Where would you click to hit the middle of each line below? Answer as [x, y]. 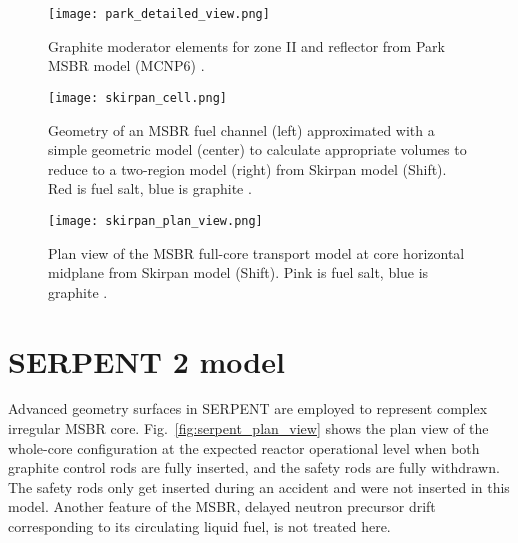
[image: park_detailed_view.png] [159, 14]
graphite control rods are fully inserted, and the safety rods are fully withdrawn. [254, 467]
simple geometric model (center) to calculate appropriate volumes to [257, 149]
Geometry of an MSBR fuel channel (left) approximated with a [241, 129]
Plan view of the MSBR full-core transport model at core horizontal [256, 252]
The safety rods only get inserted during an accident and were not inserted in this [259, 486]
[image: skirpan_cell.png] [137, 97]
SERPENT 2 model [146, 360]
